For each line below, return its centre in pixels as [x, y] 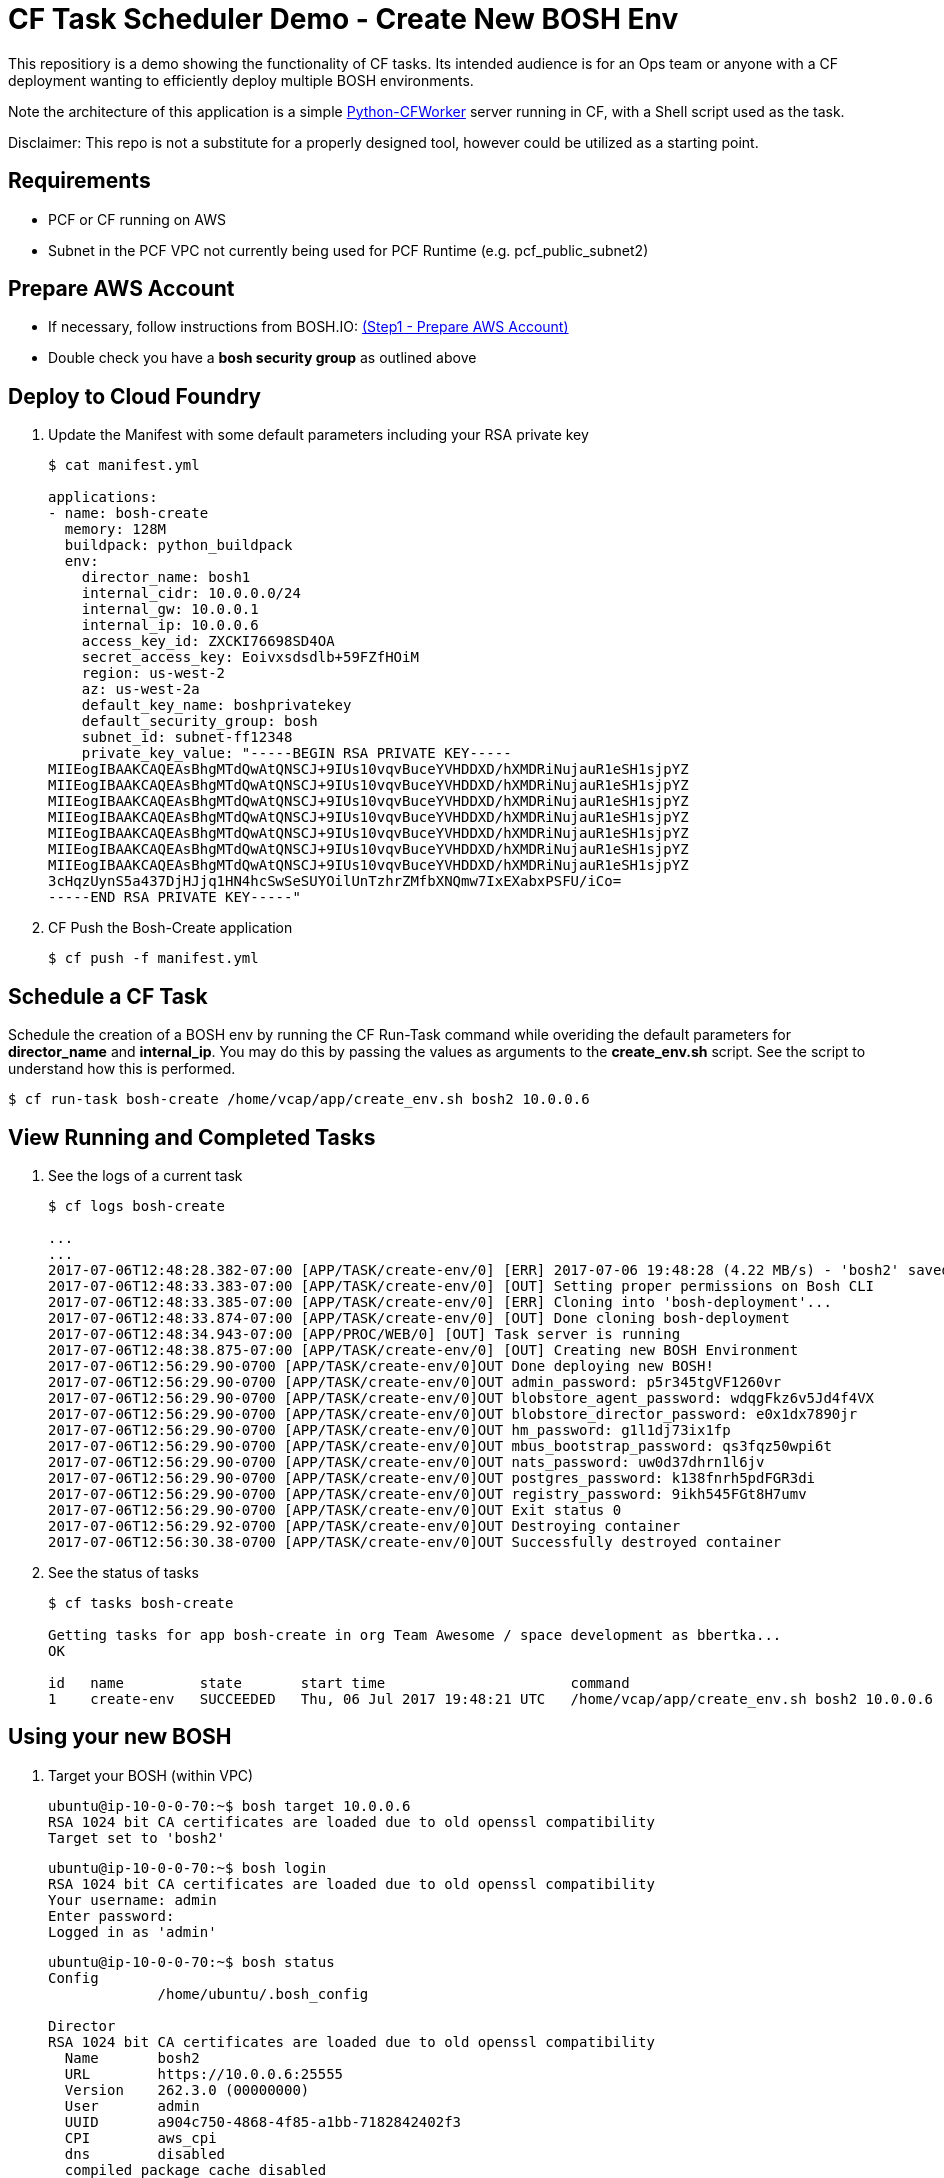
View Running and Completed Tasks [192, 1137]
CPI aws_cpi [140, 2137]
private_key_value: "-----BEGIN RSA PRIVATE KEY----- [296, 753]
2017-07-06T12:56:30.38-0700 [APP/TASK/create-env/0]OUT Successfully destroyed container [415, 1541]
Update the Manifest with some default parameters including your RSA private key [318, 435]
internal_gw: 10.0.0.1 [170, 609]
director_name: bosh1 [166, 577]
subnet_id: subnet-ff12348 [187, 737]
